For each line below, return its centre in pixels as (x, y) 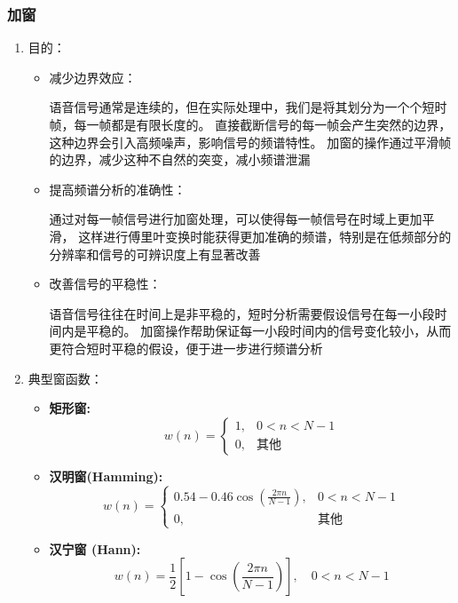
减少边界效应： (93, 77)
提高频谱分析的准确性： (118, 189)
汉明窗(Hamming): (106, 476)
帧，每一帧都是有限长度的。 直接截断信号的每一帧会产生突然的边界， (250, 124)
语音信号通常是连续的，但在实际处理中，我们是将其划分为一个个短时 (248, 107)
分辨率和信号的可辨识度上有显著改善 (155, 254)
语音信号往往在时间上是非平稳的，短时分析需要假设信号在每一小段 (242, 313)
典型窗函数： (65, 378)
